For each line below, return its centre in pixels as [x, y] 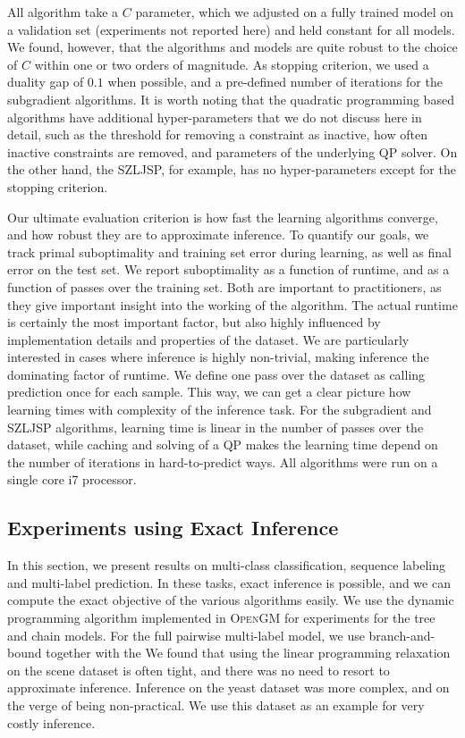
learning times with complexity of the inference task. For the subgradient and [220, 410]
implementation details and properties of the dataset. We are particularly [208, 339]
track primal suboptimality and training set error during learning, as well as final [229, 252]
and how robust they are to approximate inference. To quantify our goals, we [218, 235]
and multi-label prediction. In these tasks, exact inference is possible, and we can [229, 582]
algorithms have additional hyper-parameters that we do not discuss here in [215, 117]
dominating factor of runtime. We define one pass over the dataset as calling [216, 374]
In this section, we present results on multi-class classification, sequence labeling [227, 565]
